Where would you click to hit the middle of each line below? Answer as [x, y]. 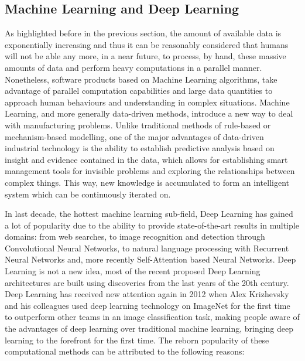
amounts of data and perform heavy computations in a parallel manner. [133, 67]
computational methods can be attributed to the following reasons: [125, 351]
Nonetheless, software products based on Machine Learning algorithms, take [141, 79]
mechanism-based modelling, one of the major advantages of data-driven [134, 136]
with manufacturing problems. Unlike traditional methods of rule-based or [138, 125]
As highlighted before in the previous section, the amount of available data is [143, 33]
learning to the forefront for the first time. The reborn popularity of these [137, 340]
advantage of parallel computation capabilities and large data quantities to [139, 91]
